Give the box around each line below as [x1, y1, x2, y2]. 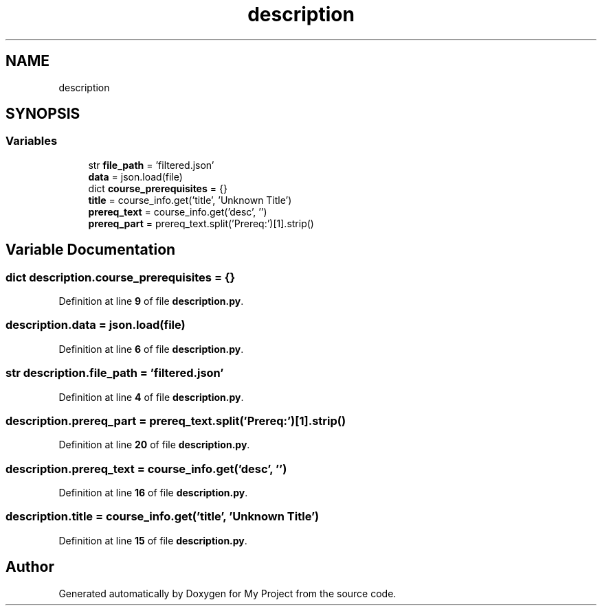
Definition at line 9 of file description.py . [58, 295, 244, 308]
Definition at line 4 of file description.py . [58, 391, 244, 403]
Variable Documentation [5, 241, 176, 259]
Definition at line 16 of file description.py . [58, 487, 248, 499]
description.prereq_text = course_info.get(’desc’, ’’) [5, 461, 287, 476]
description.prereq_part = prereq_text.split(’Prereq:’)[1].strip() [5, 413, 346, 428]
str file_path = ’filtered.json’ [88, 159, 214, 171]
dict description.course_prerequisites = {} [5, 270, 236, 284]
